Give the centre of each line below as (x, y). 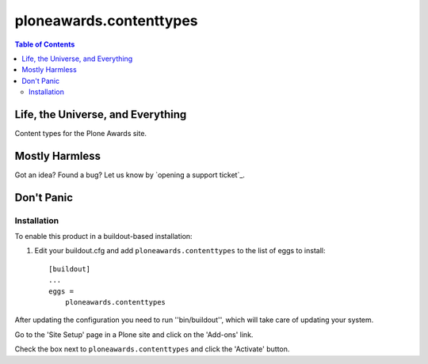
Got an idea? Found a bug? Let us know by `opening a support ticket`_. (130, 175)
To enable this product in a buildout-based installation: (104, 237)
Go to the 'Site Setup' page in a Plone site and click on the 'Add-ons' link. (134, 334)
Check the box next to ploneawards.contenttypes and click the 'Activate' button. (152, 349)
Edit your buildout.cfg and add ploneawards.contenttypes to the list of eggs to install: (180, 251)
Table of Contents (45, 44)
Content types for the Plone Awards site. (80, 134)
